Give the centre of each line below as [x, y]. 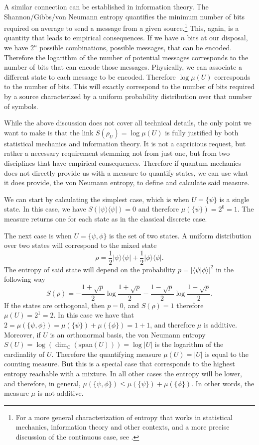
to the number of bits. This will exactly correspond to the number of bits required [129, 86]
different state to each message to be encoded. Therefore [90, 76]
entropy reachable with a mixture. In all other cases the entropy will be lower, [123, 373]
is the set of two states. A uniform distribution [180, 235]
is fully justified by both [202, 132]
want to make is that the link [49, 132]
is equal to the [227, 354]
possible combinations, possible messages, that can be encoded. [136, 48]
